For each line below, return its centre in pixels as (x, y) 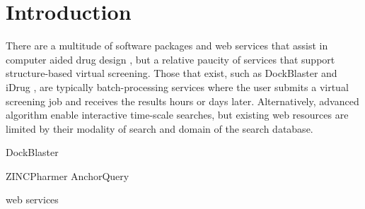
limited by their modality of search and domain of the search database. (160, 128)
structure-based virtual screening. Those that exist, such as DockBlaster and (172, 73)
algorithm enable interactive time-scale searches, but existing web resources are (177, 115)
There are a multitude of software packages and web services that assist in (167, 46)
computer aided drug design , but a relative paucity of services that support (170, 59)
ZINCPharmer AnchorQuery (68, 175)
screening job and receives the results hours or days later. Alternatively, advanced (182, 101)
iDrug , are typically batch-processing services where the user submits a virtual (177, 86)
